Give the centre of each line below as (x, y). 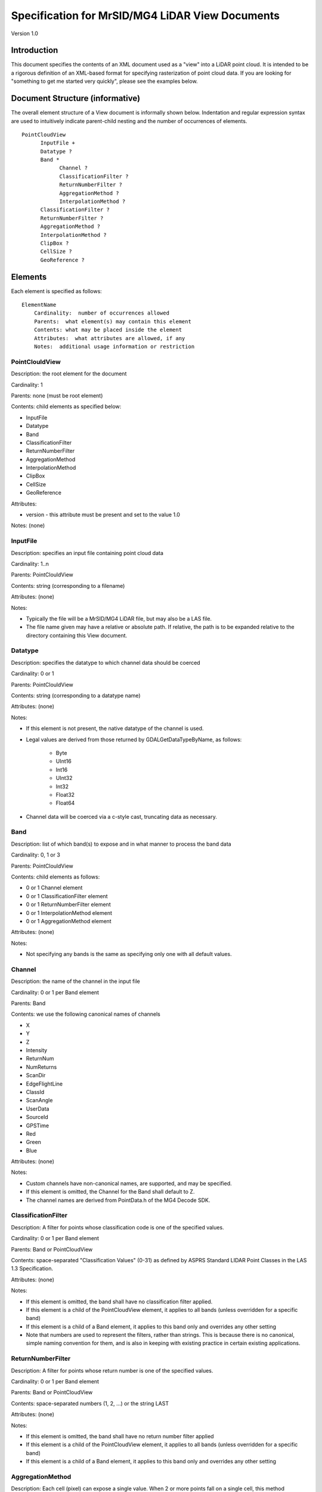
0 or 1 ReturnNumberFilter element (68, 905)
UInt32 (64, 778)
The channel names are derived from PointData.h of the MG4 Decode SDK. (118, 1200)
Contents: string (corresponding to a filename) (68, 585)
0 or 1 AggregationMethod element (69, 921)
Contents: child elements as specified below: (66, 406)
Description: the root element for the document (69, 374)
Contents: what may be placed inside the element (108, 330)
